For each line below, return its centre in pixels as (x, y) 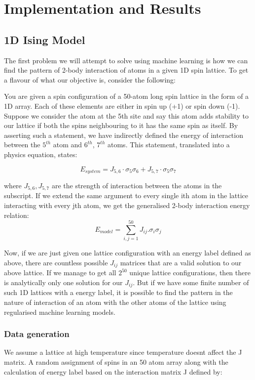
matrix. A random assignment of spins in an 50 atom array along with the (116, 362)
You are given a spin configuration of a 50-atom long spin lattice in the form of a (127, 96)
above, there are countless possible (56, 262)
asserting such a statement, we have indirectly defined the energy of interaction (124, 135)
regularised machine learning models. (60, 312)
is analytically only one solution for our (63, 282)
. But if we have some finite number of (191, 282)
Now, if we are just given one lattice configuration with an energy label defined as (127, 253)
